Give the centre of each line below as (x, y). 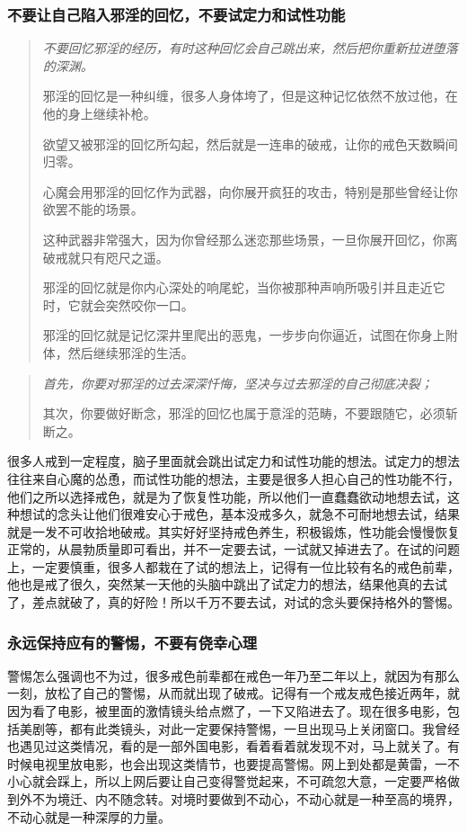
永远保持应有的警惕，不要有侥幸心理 (132, 642)
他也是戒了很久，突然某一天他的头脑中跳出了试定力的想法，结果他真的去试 (227, 584)
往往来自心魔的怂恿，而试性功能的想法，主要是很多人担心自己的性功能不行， (233, 478)
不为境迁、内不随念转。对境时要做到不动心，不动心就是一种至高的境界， (246, 799)
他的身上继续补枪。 (99, 113)
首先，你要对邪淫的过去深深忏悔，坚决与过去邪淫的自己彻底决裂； (238, 383)
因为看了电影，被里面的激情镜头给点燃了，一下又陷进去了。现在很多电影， (227, 711)
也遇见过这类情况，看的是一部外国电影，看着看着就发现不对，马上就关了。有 (233, 746)
